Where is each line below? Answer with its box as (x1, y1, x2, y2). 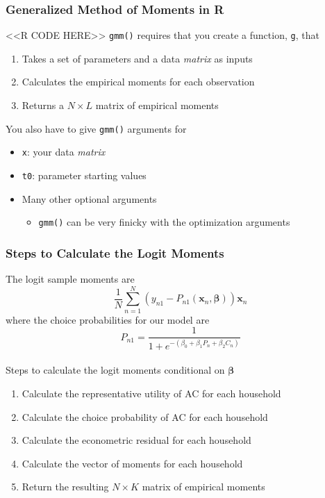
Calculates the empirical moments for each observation (22, 74, 255, 89)
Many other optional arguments (22, 191, 157, 206)
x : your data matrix (22, 144, 106, 159)
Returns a (22, 98, 64, 113)
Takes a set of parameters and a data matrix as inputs (22, 51, 253, 65)
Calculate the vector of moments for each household (22, 456, 243, 470)
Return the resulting (22, 479, 109, 494)
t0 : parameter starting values (22, 167, 147, 182)
